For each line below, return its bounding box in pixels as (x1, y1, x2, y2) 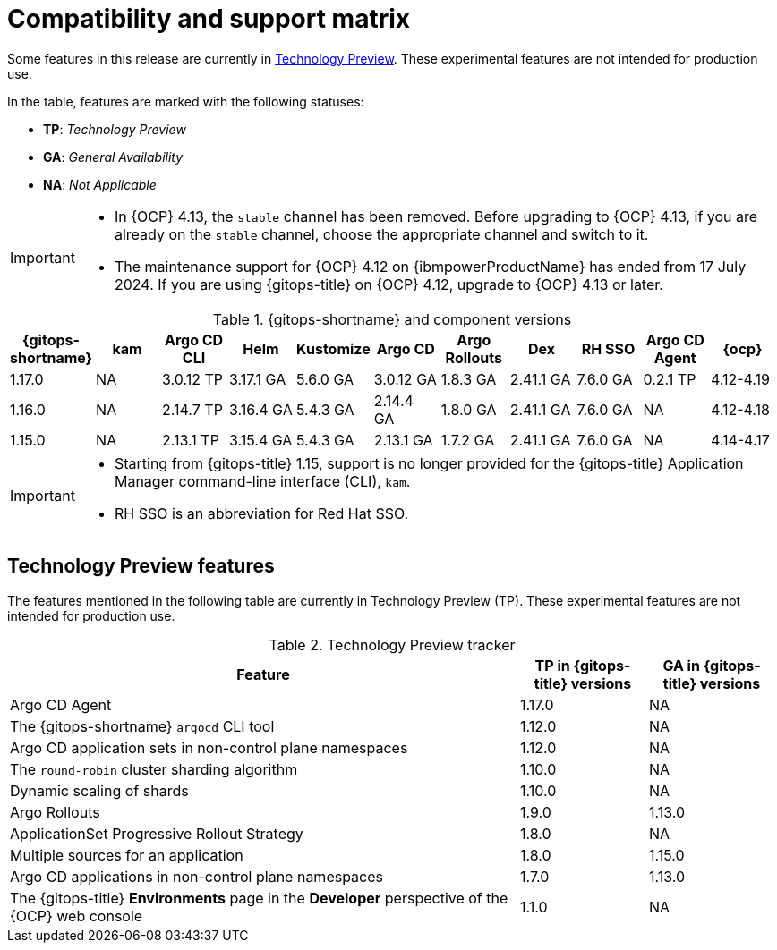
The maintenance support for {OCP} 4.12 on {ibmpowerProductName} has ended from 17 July (114, 257, 747, 276)
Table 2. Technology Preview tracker (269, 635, 516, 654)
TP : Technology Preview (43, 121, 186, 137)
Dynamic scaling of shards (10, 781, 189, 800)
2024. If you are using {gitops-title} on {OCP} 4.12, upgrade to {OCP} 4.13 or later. (114, 275, 663, 293)
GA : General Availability (43, 148, 184, 165)
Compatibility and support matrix (7, 4, 411, 34)
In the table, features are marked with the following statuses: (7, 93, 364, 109)
